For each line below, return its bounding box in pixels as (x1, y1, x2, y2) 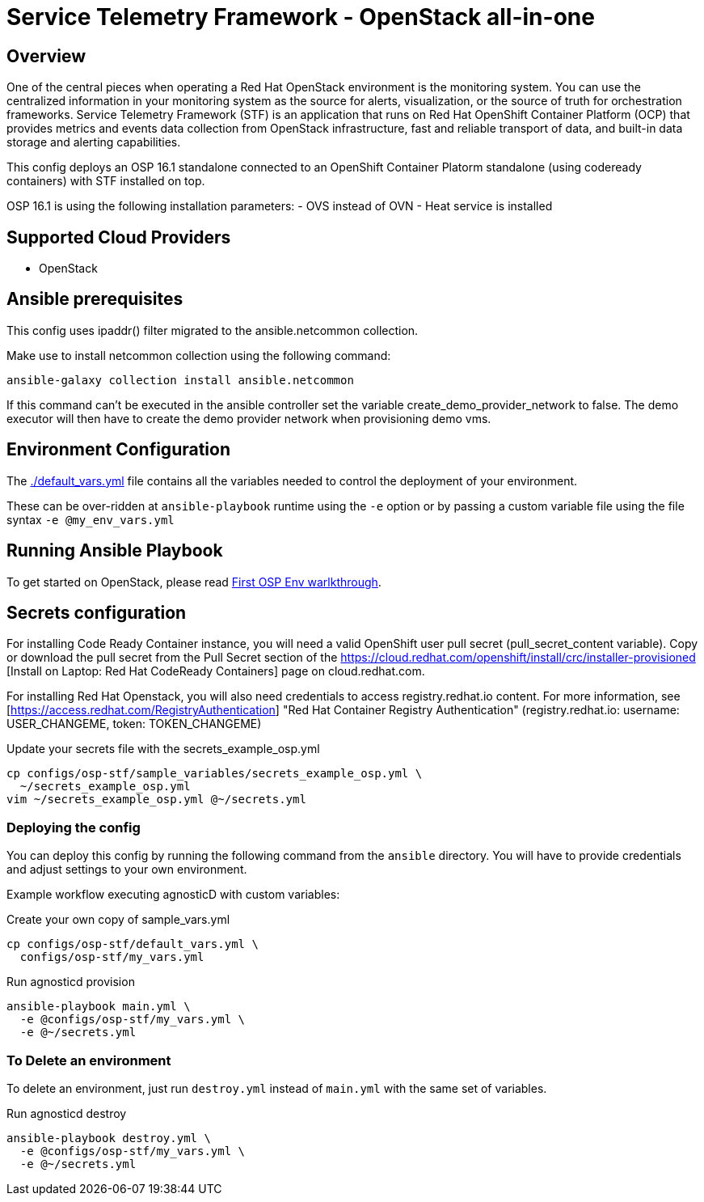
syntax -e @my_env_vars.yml (6, 512, 175, 527)
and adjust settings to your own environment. (6, 862, 247, 877)
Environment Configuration (6, 439, 230, 460)
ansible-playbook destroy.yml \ (6, 1131, 211, 1145)
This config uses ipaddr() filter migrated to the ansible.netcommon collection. (6, 323, 419, 337)
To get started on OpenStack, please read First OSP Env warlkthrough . (6, 574, 382, 589)
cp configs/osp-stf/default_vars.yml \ (6, 937, 259, 951)
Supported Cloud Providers (6, 226, 231, 248)
